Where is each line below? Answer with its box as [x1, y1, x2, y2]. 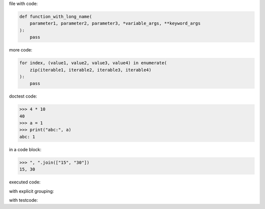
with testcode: [9, 197, 38, 203]
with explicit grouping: [9, 188, 54, 194]
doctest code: [9, 93, 37, 99]
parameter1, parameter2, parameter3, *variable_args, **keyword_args [29, 21, 201, 26]
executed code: [9, 179, 41, 185]
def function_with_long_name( [19, 14, 92, 19]
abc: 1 [19, 134, 35, 139]
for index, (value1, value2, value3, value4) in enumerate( [19, 60, 167, 66]
